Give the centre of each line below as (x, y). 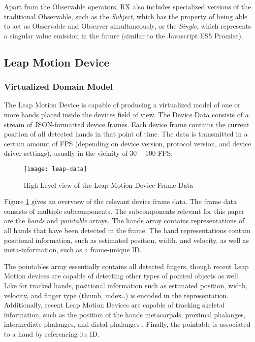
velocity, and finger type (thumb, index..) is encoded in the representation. (116, 295)
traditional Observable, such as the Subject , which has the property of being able (126, 16)
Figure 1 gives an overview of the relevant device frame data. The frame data (120, 201)
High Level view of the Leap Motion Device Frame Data (109, 185)
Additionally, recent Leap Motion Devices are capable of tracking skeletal (114, 305)
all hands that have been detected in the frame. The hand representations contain (127, 230)
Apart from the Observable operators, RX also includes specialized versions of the (127, 6)
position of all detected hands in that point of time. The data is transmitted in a (126, 134)
